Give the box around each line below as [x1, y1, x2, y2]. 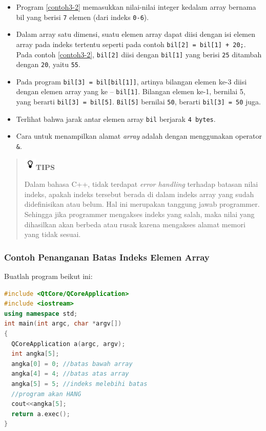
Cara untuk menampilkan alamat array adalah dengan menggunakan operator [16, 131, 262, 141]
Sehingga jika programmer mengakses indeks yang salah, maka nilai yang [24, 209, 255, 220]
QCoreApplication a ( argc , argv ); [11, 340, 126, 348]
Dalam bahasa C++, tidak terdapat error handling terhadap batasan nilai [24, 179, 258, 189]
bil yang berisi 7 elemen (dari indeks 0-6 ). [16, 11, 149, 22]
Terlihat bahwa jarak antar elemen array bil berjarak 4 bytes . [16, 113, 216, 124]
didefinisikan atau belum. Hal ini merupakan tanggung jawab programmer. [24, 199, 260, 209]
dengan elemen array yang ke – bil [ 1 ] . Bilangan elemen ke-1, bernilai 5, [16, 86, 245, 97]
